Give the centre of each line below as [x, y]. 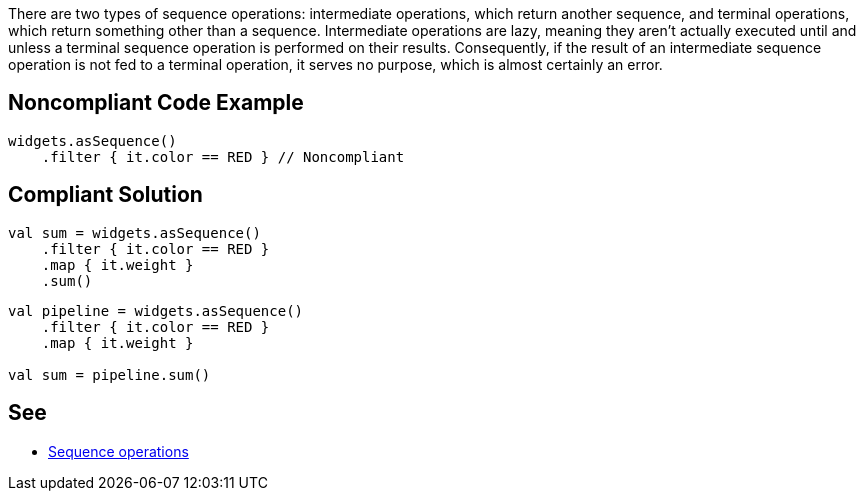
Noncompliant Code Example [156, 103]
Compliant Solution [105, 195]
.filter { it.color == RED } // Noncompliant [223, 156]
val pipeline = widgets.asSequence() [156, 310]
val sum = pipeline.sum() [109, 374]
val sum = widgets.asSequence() [134, 232]
